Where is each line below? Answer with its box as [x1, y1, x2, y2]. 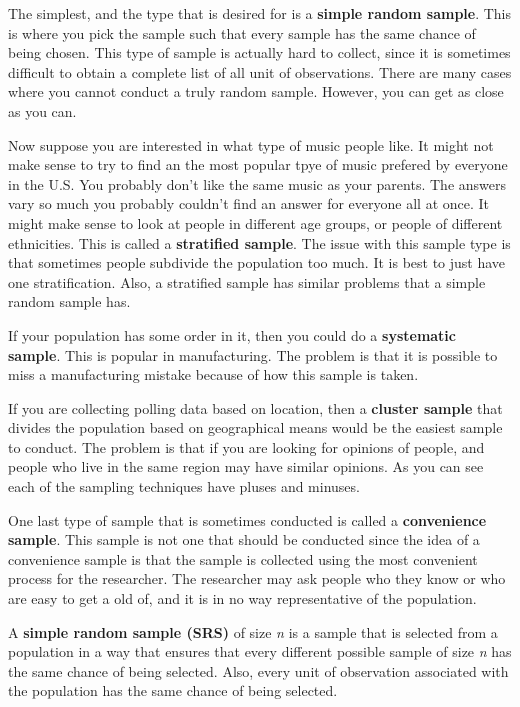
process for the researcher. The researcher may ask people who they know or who [8, 568, 506, 589]
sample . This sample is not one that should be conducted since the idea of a [8, 529, 480, 550]
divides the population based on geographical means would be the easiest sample [8, 417, 503, 438]
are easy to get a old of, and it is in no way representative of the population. [8, 588, 477, 609]
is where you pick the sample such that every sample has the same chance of [8, 22, 476, 43]
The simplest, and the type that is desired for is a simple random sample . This [8, 3, 512, 23]
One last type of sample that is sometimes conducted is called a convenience [8, 509, 487, 530]
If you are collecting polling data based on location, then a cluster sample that [8, 397, 503, 418]
